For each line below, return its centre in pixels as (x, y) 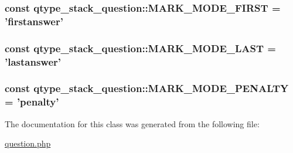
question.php (28, 143)
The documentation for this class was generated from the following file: (132, 123)
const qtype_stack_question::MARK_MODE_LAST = (140, 48)
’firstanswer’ (34, 21)
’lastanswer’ (33, 61)
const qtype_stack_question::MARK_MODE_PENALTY (147, 88)
